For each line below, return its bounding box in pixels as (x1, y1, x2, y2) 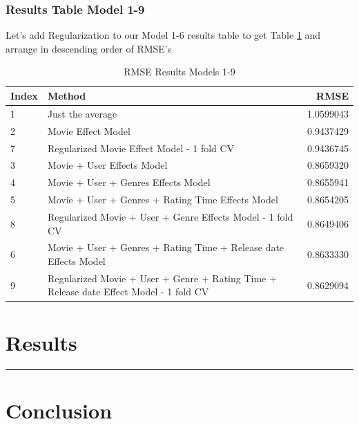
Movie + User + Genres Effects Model (47, 175, 211, 190)
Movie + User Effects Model (47, 158, 168, 172)
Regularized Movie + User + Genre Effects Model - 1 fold (47, 209, 293, 223)
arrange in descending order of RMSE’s (6, 41, 172, 55)
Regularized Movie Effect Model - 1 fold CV (47, 140, 235, 155)
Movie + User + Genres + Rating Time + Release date (47, 240, 284, 255)
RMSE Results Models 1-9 (124, 64, 235, 79)
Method (47, 89, 86, 102)
